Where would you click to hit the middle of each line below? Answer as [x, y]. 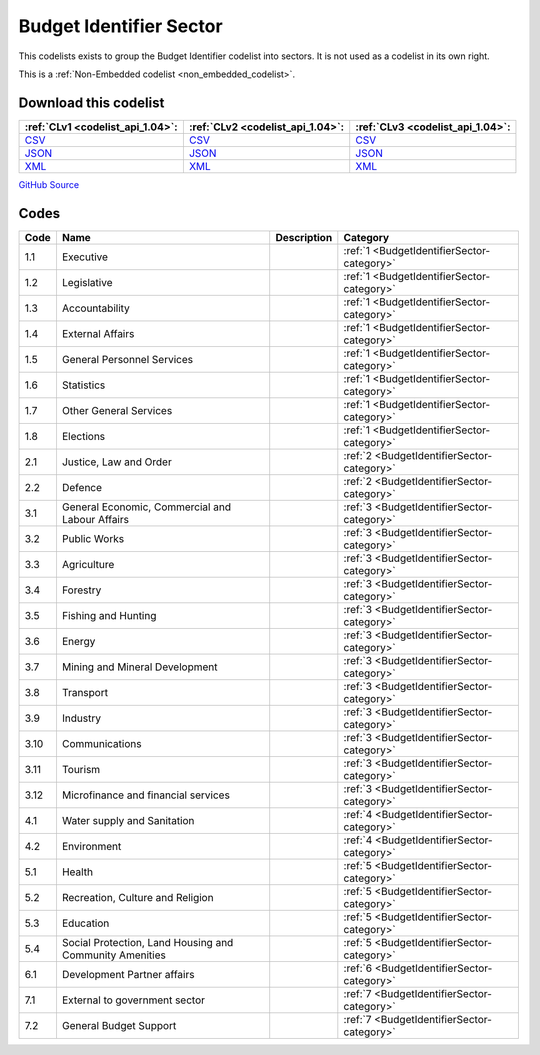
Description [304, 237]
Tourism [81, 769]
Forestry [81, 590]
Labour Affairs [95, 519]
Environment [91, 846]
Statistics [83, 385]
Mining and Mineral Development [139, 667]
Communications [101, 743]
